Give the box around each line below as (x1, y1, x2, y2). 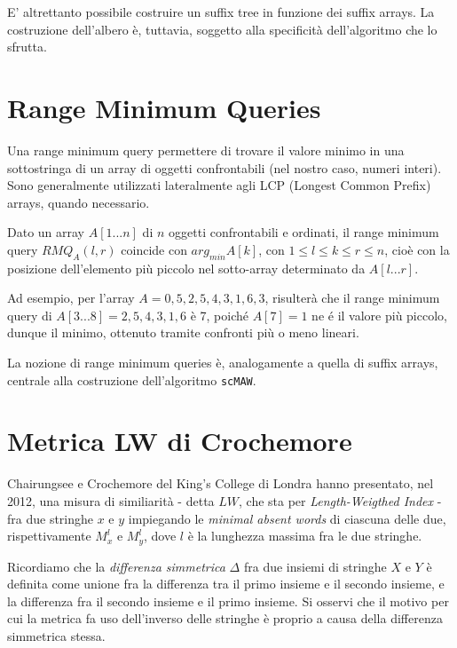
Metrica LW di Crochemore (7, 423, 352, 459)
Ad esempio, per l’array (7, 288, 135, 307)
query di (7, 305, 52, 324)
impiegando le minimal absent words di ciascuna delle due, (128, 509, 446, 527)
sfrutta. (7, 37, 47, 56)
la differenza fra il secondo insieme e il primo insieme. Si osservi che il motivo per (7, 591, 449, 610)
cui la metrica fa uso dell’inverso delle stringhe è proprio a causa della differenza (7, 609, 443, 628)
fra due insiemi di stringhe (243, 557, 387, 575)
